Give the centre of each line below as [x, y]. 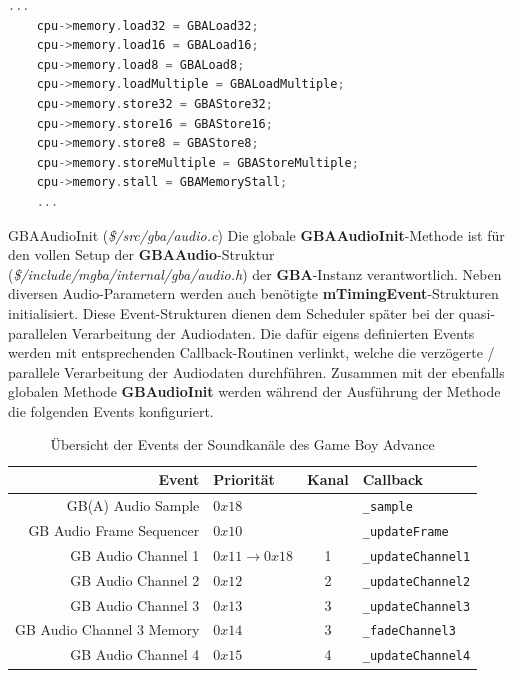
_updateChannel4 [416, 656]
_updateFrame [405, 531]
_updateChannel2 [416, 581]
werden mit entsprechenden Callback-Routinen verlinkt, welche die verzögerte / [251, 352]
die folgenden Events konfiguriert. [111, 410]
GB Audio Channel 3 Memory [107, 629]
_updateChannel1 [416, 556]
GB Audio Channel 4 [135, 654]
